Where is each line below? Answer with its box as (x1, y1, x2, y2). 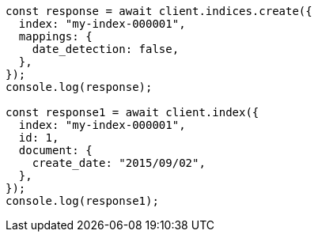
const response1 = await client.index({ (6, 106, 259, 119)
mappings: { (18, 30, 93, 43)
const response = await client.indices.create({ (6, 5, 312, 17)
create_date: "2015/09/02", (32, 157, 206, 169)
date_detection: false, (32, 43, 180, 55)
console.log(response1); (6, 195, 159, 207)
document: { (18, 144, 93, 157)
